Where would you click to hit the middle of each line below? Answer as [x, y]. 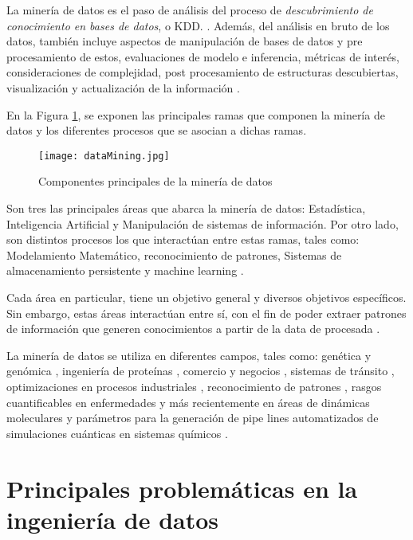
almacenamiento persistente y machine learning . [125, 270]
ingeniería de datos [113, 519]
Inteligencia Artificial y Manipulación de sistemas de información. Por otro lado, [203, 223]
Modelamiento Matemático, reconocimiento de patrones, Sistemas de [174, 254]
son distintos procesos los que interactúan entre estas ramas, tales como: [183, 239]
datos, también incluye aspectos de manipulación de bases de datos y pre [185, 41]
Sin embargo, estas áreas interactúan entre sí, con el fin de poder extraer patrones [206, 313]
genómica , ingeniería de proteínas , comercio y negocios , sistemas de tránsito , [201, 371]
